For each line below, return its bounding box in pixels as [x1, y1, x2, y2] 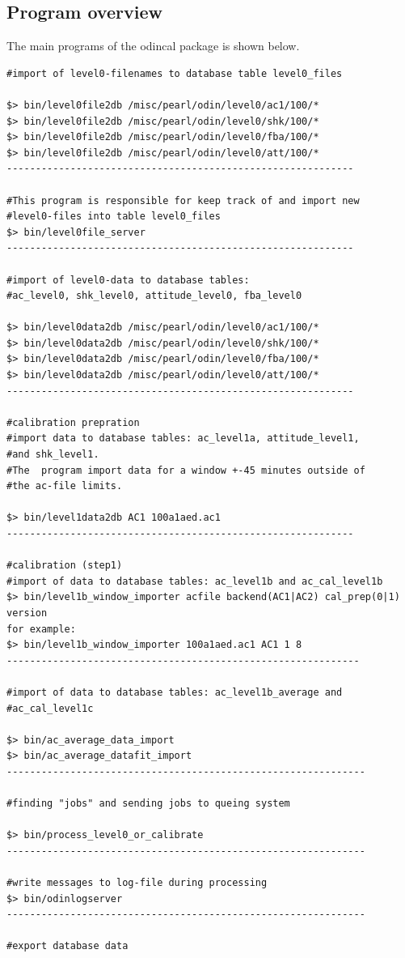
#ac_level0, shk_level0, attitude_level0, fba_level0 [6, 290, 302, 302]
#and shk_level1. [6, 449, 99, 461]
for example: [6, 623, 76, 635]
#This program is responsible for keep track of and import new [6, 194, 360, 207]
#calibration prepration [6, 416, 140, 428]
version [6, 607, 48, 619]
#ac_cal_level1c [6, 702, 94, 714]
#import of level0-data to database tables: [6, 274, 250, 286]
